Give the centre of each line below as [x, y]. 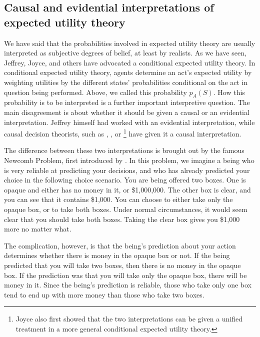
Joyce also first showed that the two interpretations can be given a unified [129, 319]
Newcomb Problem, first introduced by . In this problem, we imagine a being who [129, 160]
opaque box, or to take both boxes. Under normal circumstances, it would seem [126, 209]
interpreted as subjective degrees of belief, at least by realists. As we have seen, [125, 53]
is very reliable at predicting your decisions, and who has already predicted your [127, 170]
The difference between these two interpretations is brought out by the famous [124, 150]
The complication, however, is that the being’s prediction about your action [120, 245]
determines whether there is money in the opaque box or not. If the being [117, 255]
